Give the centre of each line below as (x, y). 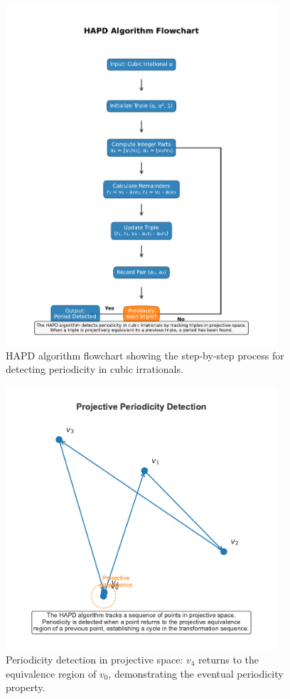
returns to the (229, 659)
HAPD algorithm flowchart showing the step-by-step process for (145, 355)
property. (26, 687)
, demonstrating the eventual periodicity (196, 673)
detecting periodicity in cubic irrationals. (95, 369)
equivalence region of (51, 673)
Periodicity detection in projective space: (95, 659)
